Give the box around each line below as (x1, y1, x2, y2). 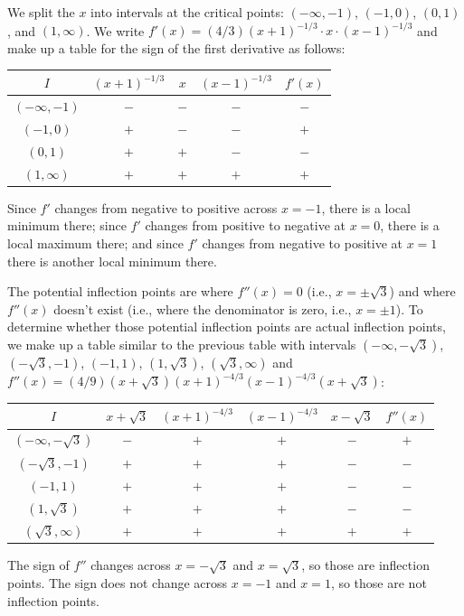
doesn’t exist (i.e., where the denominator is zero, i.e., (53, 299, 352, 318)
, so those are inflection (301, 555, 430, 574)
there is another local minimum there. (7, 251, 217, 270)
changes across (90, 555, 171, 574)
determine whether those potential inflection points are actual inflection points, (7, 317, 446, 336)
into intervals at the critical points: (90, 3, 284, 21)
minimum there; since (7, 216, 127, 235)
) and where (389, 282, 456, 301)
